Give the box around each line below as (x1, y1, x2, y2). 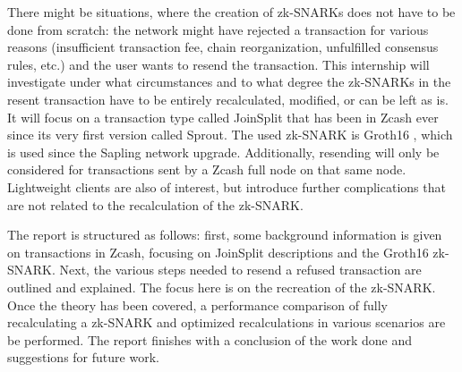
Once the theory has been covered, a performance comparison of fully (7, 295, 389, 314)
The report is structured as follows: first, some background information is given (7, 225, 442, 244)
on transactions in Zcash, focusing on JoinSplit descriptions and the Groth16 (7, 242, 429, 261)
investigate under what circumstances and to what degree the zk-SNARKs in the (7, 72, 451, 91)
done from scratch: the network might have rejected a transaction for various (7, 20, 429, 38)
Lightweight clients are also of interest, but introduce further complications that (7, 177, 446, 196)
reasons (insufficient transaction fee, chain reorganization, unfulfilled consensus (7, 38, 439, 56)
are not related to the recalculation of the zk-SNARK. (7, 195, 304, 214)
